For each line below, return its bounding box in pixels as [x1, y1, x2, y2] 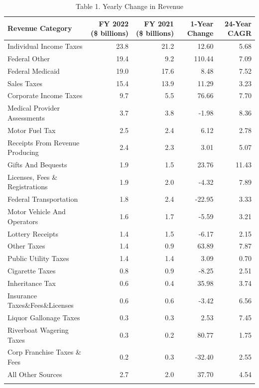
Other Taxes [7, 241, 45, 251]
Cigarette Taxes [7, 265, 56, 276]
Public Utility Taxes [7, 253, 69, 263]
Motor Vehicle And [7, 206, 66, 217]
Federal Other [7, 53, 50, 63]
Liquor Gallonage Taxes [7, 312, 80, 323]
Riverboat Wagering [7, 325, 69, 335]
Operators [7, 216, 38, 226]
